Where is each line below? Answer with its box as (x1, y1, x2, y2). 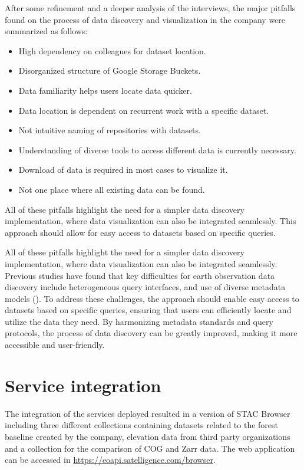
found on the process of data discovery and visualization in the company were (5, 13, 286, 25)
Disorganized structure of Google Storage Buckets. (18, 64, 201, 77)
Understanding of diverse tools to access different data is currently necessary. (18, 143, 296, 156)
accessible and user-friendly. (5, 338, 105, 351)
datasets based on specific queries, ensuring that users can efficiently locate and (5, 304, 292, 316)
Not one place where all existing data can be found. (18, 183, 205, 195)
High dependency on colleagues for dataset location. (18, 44, 206, 57)
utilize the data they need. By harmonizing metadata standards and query (5, 315, 273, 327)
